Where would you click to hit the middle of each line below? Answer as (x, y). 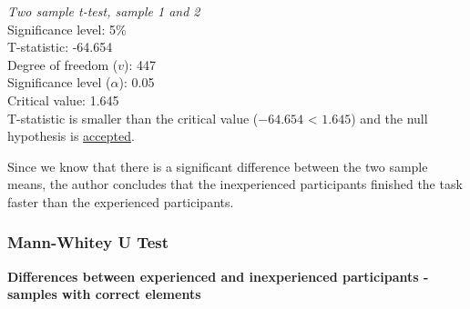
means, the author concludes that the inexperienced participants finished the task (235, 184)
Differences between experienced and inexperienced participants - (218, 276)
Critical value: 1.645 (63, 100)
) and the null (389, 118)
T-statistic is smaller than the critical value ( (133, 118)
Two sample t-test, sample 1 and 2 (104, 11)
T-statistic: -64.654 (60, 47)
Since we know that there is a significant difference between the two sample (218, 166)
